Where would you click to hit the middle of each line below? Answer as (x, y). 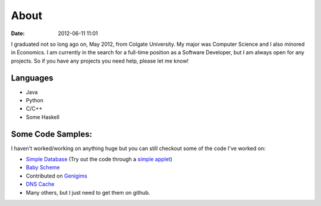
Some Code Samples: (51, 134)
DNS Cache (40, 184)
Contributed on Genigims (56, 176)
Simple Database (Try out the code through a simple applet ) (99, 159)
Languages (32, 78)
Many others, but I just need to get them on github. (88, 192)
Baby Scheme (43, 167)
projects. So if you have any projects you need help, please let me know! (100, 61)
